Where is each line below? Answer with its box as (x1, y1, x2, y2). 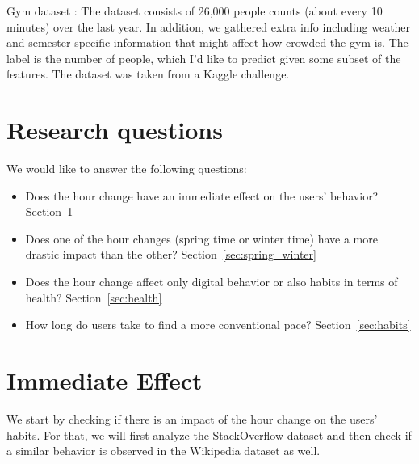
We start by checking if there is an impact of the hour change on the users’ (6, 410, 378, 427)
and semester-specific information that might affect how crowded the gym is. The (6, 34, 409, 51)
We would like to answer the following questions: (6, 160, 247, 177)
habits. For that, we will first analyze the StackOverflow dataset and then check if (6, 426, 412, 443)
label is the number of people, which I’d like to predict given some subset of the (6, 49, 401, 66)
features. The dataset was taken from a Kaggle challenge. (6, 65, 290, 82)
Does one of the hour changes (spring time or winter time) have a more (25, 230, 378, 247)
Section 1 (25, 203, 73, 220)
